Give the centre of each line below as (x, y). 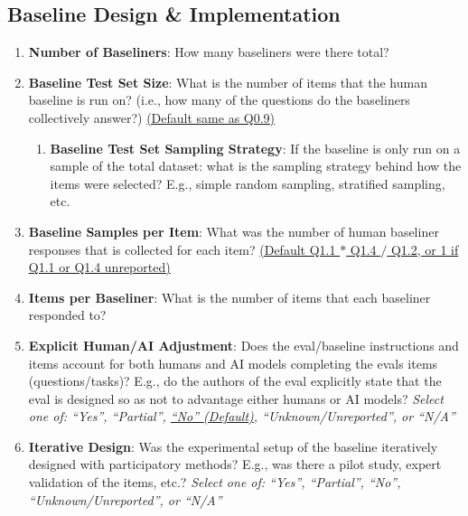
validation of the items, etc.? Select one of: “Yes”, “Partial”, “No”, (215, 482)
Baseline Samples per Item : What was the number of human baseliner (234, 231)
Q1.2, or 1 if (425, 249)
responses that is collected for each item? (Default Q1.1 (182, 249)
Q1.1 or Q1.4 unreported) (99, 267)
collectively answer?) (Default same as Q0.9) (152, 117)
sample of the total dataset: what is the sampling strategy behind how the (256, 166)
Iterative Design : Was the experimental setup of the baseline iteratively (233, 446)
